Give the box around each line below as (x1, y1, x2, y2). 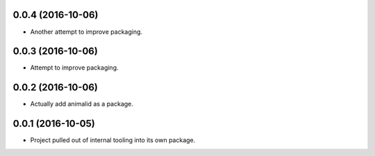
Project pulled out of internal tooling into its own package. (30, 136, 196, 144)
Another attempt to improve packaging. (30, 28, 142, 36)
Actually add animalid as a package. (30, 100, 133, 108)
